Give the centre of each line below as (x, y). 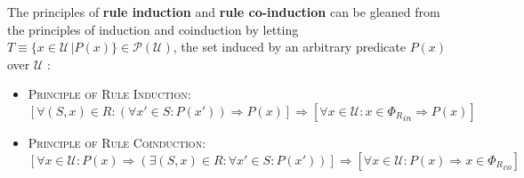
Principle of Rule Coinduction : (117, 142)
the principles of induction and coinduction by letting (153, 29)
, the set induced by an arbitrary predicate (289, 47)
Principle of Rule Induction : (109, 94)
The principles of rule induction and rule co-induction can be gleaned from (224, 12)
